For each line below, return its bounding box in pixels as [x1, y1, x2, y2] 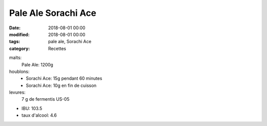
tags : [9, 39, 20, 45]
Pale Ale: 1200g [21, 62, 53, 67]
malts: [9, 55, 22, 61]
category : [9, 45, 30, 52]
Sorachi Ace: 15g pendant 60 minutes [26, 75, 102, 81]
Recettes [48, 45, 66, 52]
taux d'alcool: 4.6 [21, 112, 57, 119]
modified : [9, 31, 30, 37]
